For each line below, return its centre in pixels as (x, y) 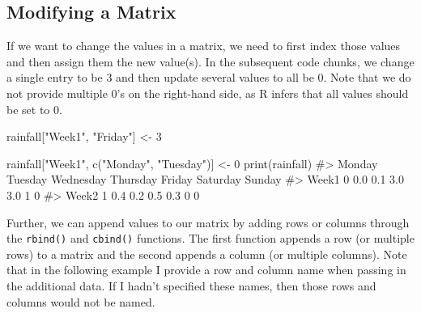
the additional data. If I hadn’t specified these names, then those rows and (191, 285)
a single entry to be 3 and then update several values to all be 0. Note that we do (209, 77)
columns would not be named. (81, 301)
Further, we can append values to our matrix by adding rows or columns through (208, 222)
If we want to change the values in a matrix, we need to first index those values (204, 46)
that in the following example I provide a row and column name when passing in (206, 270)
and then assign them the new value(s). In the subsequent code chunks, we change (210, 61)
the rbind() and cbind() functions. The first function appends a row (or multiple (210, 238)
